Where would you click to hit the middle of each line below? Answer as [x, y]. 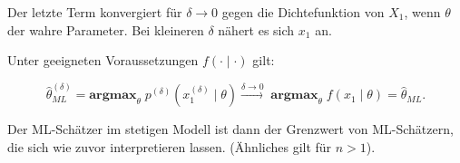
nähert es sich [256, 29]
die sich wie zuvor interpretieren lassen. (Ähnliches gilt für [170, 147]
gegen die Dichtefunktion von [303, 12]
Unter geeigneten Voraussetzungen [103, 60]
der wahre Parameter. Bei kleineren [106, 29]
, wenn [422, 12]
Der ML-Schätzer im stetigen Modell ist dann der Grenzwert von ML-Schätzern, [230, 129]
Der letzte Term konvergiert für [95, 12]
